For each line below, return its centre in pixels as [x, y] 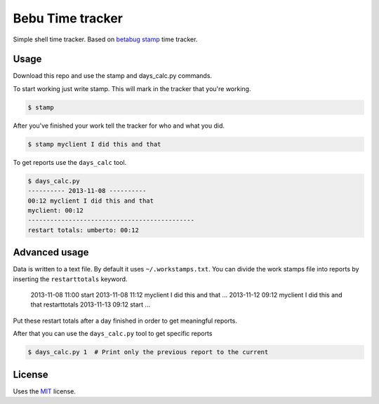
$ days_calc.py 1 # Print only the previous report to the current [148, 352]
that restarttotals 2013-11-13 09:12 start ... [91, 304]
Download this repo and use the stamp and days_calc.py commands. [113, 76]
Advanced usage [51, 252]
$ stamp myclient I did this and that [94, 144]
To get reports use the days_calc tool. [70, 162]
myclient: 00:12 [56, 210]
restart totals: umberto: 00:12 [84, 230]
